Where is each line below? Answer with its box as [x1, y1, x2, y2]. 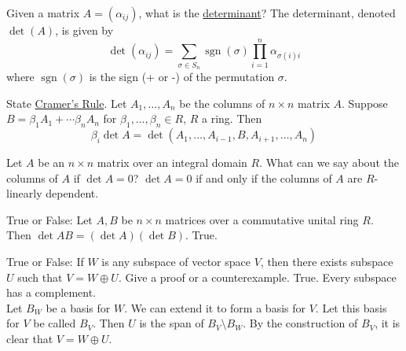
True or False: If [6, 253, 84, 270]
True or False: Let [6, 211, 93, 227]
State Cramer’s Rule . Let [6, 94, 127, 111]
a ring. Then [202, 110, 262, 127]
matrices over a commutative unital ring [165, 211, 359, 227]
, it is [375, 315, 401, 331]
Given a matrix [6, 5, 80, 20]
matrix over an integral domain [97, 154, 247, 171]
